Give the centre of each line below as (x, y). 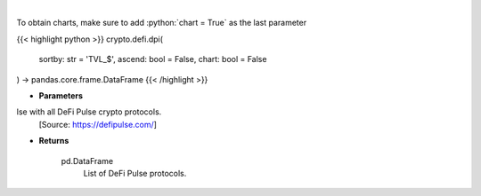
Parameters (61, 95)
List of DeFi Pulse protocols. (135, 173)
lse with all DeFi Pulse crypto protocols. (89, 112)
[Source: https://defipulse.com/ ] (98, 124)
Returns (54, 141)
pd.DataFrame (87, 161)
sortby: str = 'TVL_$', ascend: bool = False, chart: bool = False (153, 59)
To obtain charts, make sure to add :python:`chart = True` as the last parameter (162, 23)
